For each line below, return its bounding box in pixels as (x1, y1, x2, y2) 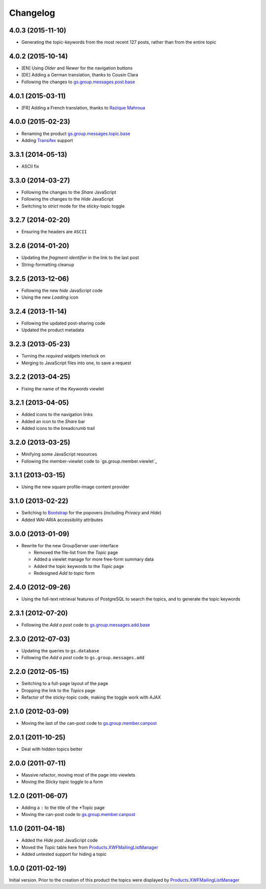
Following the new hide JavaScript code (21, 287, 103, 293)
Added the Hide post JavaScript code (21, 837, 98, 843)
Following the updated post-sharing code (21, 320, 105, 326)
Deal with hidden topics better (21, 746, 83, 752)
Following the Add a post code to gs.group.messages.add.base (21, 622, 150, 628)
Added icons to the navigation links (21, 412, 93, 418)
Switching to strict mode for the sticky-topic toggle (21, 203, 125, 209)
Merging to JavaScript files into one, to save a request (21, 360, 132, 366)
